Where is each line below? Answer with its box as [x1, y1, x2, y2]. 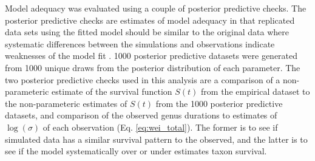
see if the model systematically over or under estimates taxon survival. [5, 145, 267, 157]
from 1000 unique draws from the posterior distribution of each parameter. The [5, 61, 300, 74]
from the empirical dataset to [201, 85, 310, 98]
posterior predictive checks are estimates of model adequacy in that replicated [5, 13, 295, 26]
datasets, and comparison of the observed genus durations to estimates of [5, 109, 277, 122]
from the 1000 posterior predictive [155, 97, 283, 109]
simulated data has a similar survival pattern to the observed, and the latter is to [5, 132, 308, 145]
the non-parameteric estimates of [5, 97, 127, 109]
